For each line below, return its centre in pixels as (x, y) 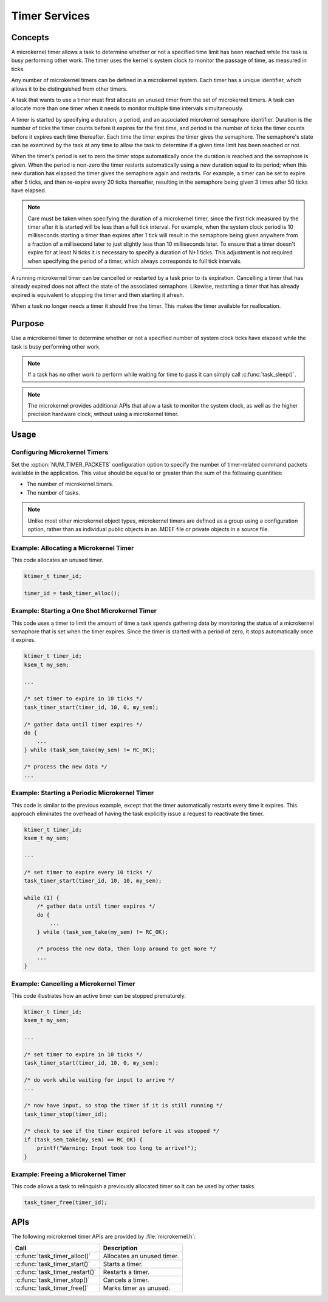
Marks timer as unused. (137, 1288)
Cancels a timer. (126, 1280)
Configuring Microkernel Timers (60, 452)
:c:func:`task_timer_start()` (53, 1264)
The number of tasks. (53, 492)
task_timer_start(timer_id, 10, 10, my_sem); (93, 881)
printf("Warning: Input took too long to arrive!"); (117, 1148)
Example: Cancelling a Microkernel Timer (73, 984)
